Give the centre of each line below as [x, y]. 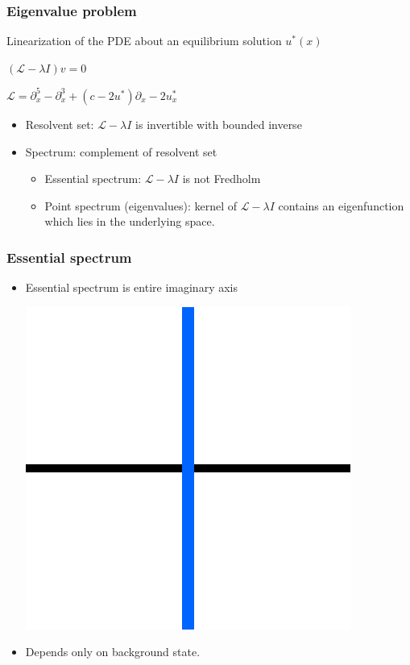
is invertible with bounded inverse [219, 124]
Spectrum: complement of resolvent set [121, 151]
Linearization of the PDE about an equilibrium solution [144, 41]
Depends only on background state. [113, 652]
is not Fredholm [222, 179]
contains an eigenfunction [341, 205]
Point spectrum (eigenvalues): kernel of [141, 205]
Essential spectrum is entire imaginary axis [131, 287]
